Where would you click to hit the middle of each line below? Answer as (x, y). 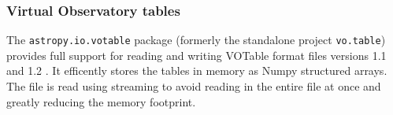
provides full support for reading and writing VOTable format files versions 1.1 (196, 55)
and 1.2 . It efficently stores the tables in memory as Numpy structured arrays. (197, 70)
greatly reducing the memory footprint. (101, 101)
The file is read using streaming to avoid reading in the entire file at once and (194, 86)
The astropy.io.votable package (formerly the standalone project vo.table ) (196, 40)
